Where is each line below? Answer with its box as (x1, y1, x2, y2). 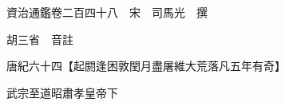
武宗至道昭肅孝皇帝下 (6, 84, 118, 100)
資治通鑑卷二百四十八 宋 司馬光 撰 (6, 4, 208, 20)
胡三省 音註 (6, 30, 73, 47)
